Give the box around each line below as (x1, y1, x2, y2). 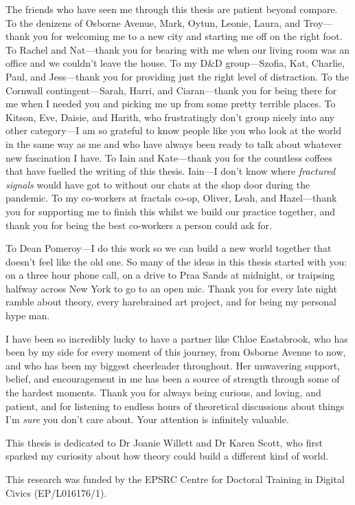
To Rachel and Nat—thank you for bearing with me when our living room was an (5, 42, 350, 56)
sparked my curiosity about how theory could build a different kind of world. (5, 449, 329, 463)
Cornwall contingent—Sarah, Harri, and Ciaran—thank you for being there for (5, 83, 337, 97)
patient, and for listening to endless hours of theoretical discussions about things (5, 398, 345, 413)
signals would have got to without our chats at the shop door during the (5, 177, 310, 191)
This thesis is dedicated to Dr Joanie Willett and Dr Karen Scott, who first (5, 435, 323, 449)
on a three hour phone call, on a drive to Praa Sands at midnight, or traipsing (5, 268, 335, 282)
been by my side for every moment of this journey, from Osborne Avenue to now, (5, 345, 346, 359)
